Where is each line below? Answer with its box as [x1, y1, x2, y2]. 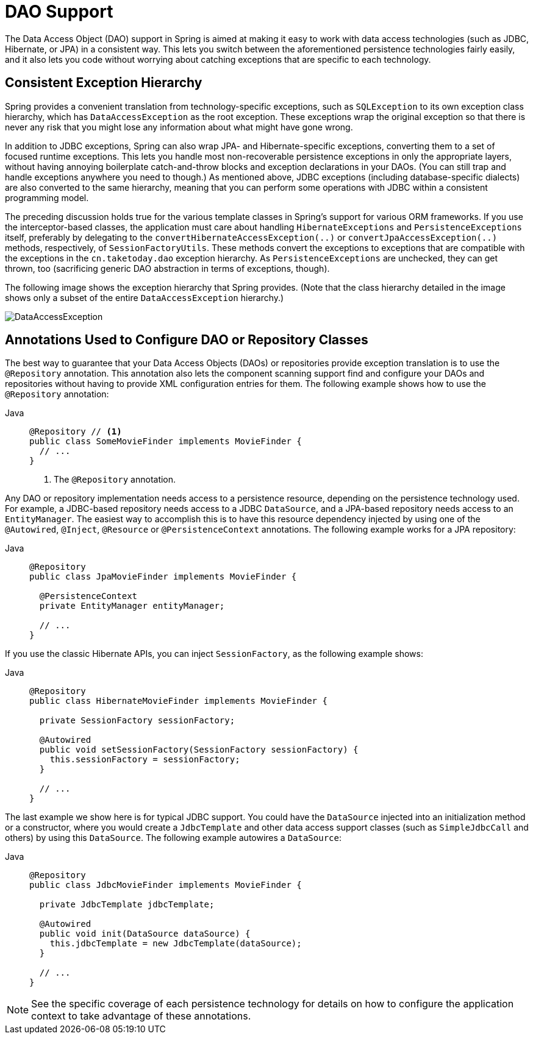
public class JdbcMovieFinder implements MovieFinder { [29, 880, 302, 890]
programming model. [5, 192, 89, 203]
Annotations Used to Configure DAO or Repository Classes [5, 332, 368, 348]
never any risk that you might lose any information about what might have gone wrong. [5, 121, 353, 132]
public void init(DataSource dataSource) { [39, 929, 251, 939]
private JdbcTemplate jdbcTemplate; [39, 899, 215, 910]
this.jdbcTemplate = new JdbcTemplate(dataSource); [49, 938, 302, 949]
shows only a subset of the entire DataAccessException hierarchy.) [5, 292, 284, 303]
